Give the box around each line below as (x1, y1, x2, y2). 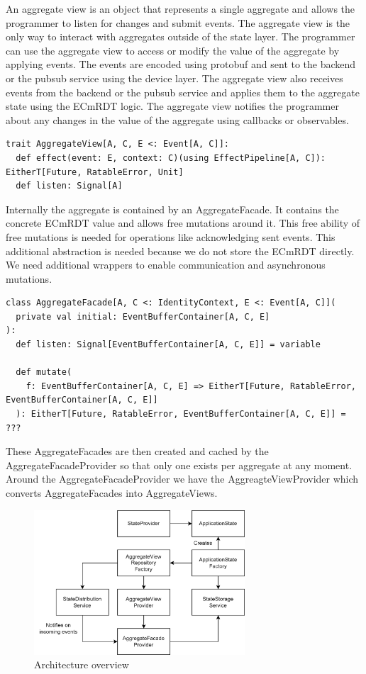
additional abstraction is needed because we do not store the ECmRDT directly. (6, 243, 355, 258)
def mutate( (16, 367, 72, 378)
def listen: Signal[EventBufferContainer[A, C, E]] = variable (16, 339, 321, 350)
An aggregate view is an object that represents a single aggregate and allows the (6, 1, 355, 16)
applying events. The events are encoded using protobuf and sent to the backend (6, 57, 356, 72)
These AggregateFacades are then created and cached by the (6, 444, 269, 459)
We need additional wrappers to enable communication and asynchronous (6, 257, 326, 272)
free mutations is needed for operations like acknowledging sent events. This (6, 229, 335, 244)
